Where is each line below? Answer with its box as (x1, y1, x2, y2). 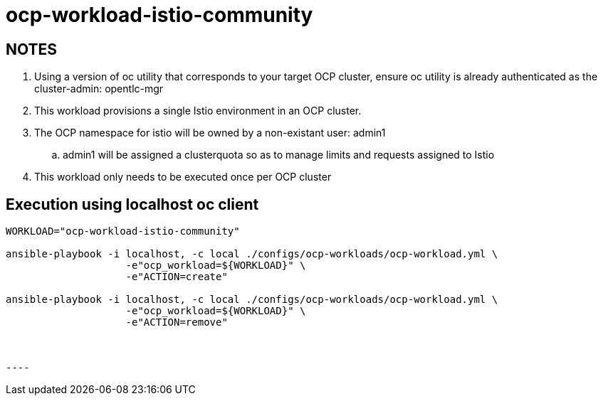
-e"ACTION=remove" (125, 316, 228, 328)
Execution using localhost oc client (6, 195, 259, 213)
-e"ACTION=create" (125, 271, 228, 283)
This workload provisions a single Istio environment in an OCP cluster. (34, 105, 362, 117)
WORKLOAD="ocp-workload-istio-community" (6, 225, 240, 237)
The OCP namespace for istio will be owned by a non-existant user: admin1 (34, 127, 386, 139)
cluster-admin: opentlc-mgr (34, 82, 164, 95)
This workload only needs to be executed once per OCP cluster (34, 171, 332, 183)
